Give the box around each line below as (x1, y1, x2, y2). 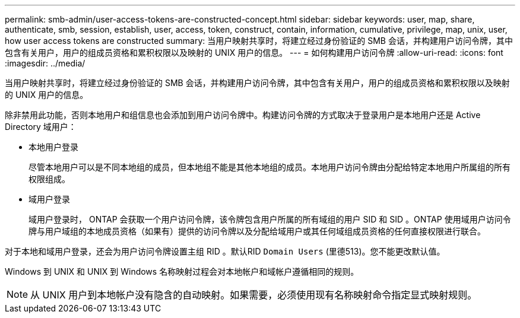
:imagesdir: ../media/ (5, 58, 85, 68)
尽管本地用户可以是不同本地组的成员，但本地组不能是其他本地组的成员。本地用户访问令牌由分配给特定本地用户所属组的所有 (28, 162, 511, 172)
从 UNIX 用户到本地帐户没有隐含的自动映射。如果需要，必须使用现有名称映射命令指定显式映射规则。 (30, 289, 477, 301)
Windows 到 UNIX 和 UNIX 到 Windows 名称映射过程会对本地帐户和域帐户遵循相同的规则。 (5, 266, 359, 276)
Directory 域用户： (5, 122, 77, 132)
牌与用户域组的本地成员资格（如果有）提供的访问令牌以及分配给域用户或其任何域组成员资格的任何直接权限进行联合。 (28, 226, 486, 236)
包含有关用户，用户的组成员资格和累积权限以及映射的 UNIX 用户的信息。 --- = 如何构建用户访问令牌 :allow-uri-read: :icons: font (5, 47, 503, 58)
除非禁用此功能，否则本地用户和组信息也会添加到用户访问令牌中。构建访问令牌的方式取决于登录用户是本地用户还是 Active (5, 110, 481, 120)
